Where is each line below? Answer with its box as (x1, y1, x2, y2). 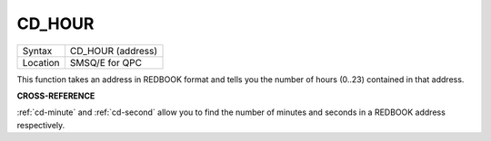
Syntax (22, 44, 53, 57)
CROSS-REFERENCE (16, 90, 95, 101)
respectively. (16, 119, 65, 130)
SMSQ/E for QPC (69, 56, 143, 69)
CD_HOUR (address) (69, 44, 158, 57)
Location (22, 56, 60, 69)
